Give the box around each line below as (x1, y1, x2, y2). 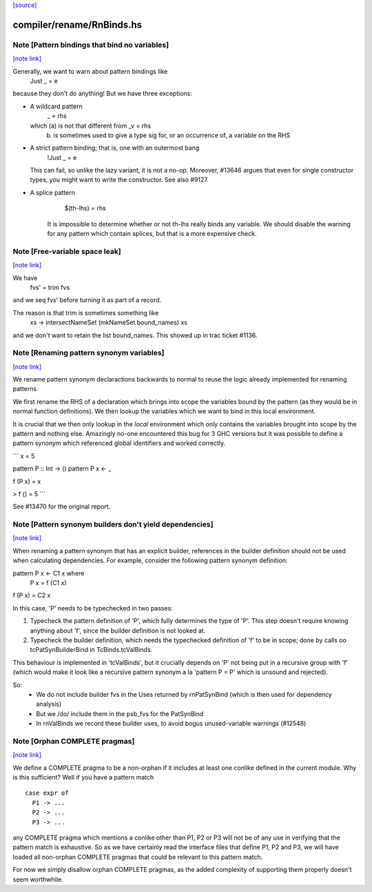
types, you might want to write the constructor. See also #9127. (30, 176, 209, 184)
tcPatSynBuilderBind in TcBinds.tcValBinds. (30, 646, 153, 654)
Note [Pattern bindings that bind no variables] (12, 40, 169, 50)
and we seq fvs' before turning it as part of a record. (12, 296, 162, 304)
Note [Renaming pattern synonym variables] (12, 348, 165, 358)
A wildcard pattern (30, 102, 83, 110)
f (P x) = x (12, 477, 41, 486)
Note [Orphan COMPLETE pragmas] (12, 736, 135, 746)
